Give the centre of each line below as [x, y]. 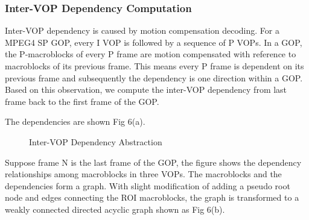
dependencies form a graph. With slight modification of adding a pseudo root [148, 185]
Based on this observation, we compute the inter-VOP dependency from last [146, 90]
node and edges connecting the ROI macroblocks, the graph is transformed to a [152, 197]
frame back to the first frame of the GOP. [82, 101]
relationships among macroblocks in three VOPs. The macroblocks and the [143, 174]
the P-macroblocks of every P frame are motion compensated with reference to [151, 54]
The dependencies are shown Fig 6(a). [75, 121]
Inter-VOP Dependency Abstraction [96, 141]
